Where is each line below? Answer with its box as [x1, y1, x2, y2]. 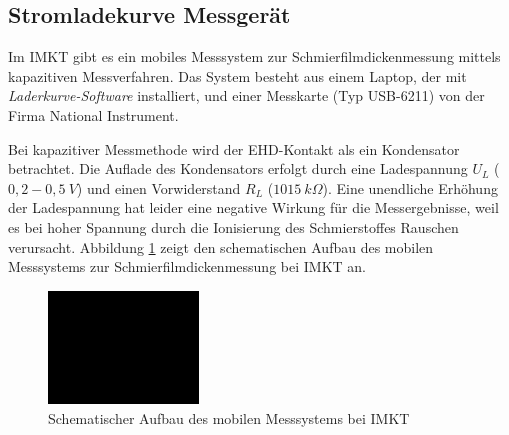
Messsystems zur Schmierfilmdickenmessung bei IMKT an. [8, 256, 366, 277]
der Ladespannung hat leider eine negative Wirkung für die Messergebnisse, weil [8, 197, 499, 218]
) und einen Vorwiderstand [76, 177, 241, 198]
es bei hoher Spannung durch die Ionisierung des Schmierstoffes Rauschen [8, 216, 459, 237]
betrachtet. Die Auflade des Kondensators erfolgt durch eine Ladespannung [8, 158, 468, 179]
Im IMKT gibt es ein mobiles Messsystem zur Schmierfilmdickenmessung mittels [8, 46, 501, 67]
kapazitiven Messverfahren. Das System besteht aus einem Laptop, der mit [8, 65, 467, 86]
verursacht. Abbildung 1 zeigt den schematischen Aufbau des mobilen [8, 236, 434, 257]
